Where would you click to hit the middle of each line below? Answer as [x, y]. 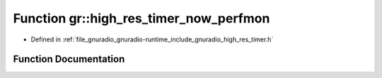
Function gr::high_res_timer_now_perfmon [141, 18]
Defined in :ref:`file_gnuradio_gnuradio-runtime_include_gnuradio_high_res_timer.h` [152, 39]
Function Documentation [69, 59]
